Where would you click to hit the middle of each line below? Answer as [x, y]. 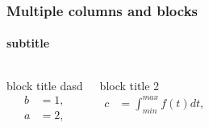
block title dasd [45, 85]
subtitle [28, 43]
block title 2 [130, 85]
